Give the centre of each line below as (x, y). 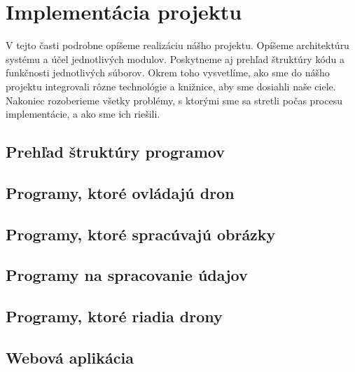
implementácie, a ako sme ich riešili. (83, 114)
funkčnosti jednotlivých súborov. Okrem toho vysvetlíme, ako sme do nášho (168, 73)
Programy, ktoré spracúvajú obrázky (141, 234)
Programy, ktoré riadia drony (114, 316)
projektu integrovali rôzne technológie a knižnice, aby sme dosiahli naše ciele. (171, 86)
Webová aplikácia (70, 357)
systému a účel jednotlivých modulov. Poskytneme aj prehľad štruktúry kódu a (175, 58)
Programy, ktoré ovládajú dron (120, 192)
